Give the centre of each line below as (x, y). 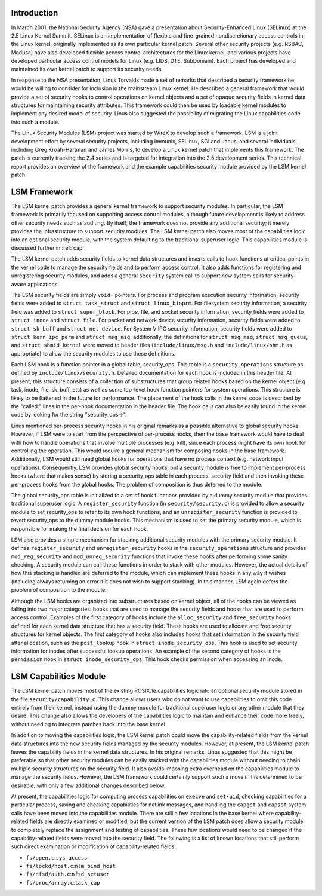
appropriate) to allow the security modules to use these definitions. (93, 353)
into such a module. (35, 122)
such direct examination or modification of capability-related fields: (93, 846)
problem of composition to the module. (59, 590)
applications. (44, 284)
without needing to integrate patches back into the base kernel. (89, 724)
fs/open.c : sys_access (57, 857)
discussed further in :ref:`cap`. (48, 248)
